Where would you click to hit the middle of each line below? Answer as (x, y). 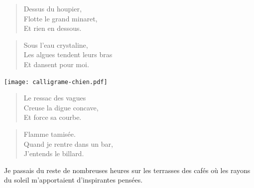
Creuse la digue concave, (61, 107)
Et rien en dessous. (53, 28)
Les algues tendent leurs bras (68, 54)
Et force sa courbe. (53, 117)
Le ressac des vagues (55, 98)
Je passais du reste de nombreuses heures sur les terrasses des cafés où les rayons (127, 170)
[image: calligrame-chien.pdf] (56, 82)
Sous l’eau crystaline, (56, 45)
